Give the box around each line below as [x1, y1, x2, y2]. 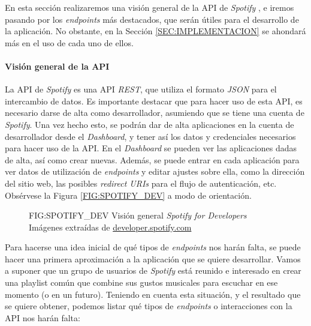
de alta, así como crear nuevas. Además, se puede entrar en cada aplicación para [5, 153, 300, 166]
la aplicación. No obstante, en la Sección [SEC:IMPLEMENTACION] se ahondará [5, 25, 306, 37]
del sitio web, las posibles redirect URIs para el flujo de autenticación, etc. [5, 177, 277, 189]
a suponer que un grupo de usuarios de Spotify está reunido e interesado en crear [5, 264, 301, 277]
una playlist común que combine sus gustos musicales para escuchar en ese [5, 276, 278, 289]
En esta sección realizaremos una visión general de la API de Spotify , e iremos [5, 1, 294, 13]
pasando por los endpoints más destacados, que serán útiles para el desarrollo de [5, 13, 299, 25]
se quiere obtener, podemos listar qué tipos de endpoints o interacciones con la [5, 300, 292, 312]
